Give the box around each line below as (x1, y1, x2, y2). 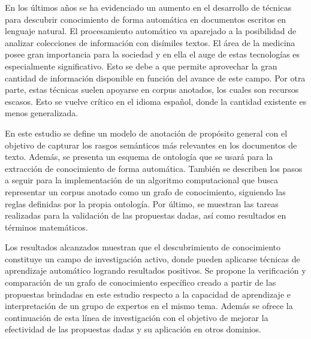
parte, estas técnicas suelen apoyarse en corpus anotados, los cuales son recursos (5, 83, 299, 96)
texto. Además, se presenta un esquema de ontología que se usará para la (5, 150, 273, 163)
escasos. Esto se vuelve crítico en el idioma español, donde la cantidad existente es (5, 95, 307, 107)
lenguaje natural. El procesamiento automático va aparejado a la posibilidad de (5, 25, 297, 37)
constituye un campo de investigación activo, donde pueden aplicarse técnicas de (5, 252, 300, 265)
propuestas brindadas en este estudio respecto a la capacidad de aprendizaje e (5, 287, 291, 300)
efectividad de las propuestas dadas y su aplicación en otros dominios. (5, 323, 262, 335)
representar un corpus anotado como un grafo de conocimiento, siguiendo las (5, 185, 286, 198)
